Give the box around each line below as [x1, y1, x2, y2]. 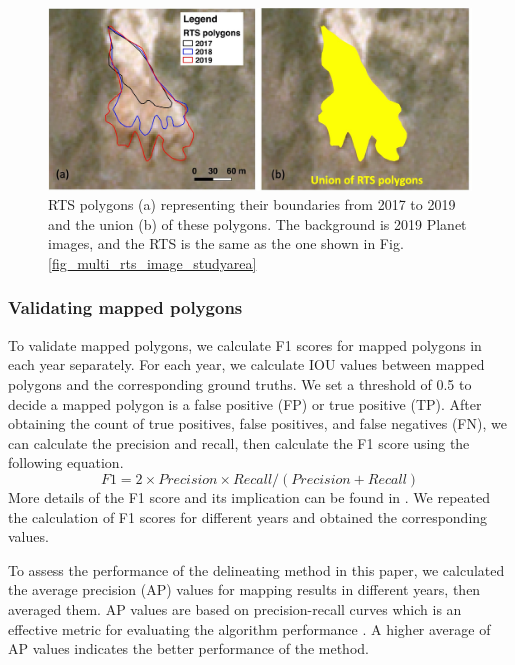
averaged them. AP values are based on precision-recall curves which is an [8, 598, 462, 619]
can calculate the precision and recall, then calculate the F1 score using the [8, 432, 470, 453]
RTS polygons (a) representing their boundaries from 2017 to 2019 [48, 194, 456, 215]
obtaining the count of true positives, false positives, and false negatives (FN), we [8, 413, 507, 434]
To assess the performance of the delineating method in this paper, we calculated [8, 559, 505, 580]
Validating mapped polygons [8, 295, 243, 320]
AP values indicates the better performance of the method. [8, 638, 369, 659]
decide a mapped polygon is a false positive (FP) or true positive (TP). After [8, 393, 482, 414]
